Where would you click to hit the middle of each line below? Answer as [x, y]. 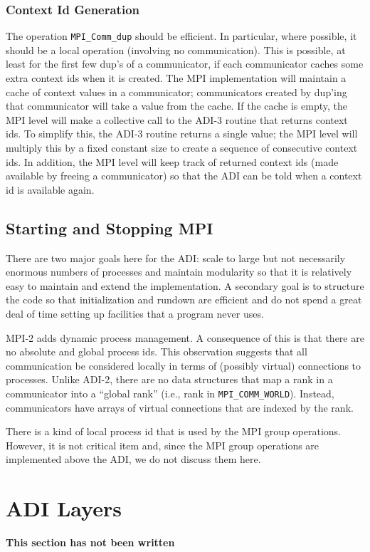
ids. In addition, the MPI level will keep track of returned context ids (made [172, 161]
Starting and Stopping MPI [110, 228]
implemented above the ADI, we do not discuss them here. [133, 459]
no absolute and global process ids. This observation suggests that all [157, 351]
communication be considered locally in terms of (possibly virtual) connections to [184, 365]
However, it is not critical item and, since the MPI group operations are [163, 445]
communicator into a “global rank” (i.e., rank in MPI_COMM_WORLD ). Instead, [170, 393]
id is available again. [50, 189]
